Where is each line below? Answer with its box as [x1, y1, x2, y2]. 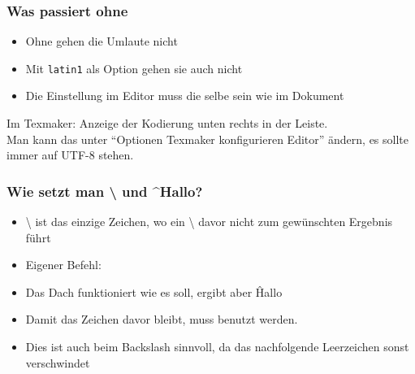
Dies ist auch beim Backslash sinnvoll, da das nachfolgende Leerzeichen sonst [25, 338, 409, 355]
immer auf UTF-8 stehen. [6, 146, 134, 163]
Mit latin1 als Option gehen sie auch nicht [25, 59, 243, 76]
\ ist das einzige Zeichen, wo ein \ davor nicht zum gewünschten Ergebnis [25, 213, 393, 230]
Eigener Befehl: [25, 256, 102, 273]
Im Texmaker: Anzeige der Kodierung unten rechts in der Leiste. [6, 115, 328, 132]
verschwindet [25, 354, 90, 371]
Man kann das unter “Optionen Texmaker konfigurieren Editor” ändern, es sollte [6, 130, 409, 147]
